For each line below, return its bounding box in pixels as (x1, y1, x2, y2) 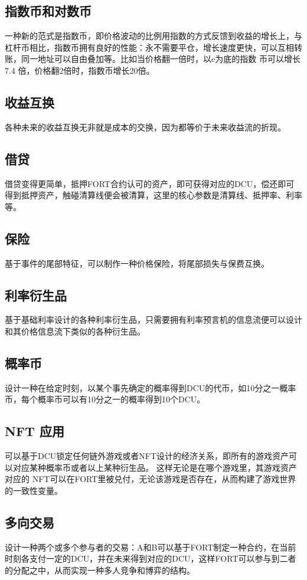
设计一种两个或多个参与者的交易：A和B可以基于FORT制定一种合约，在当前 (5, 540, 296, 553)
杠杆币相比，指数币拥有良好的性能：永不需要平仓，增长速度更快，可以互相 (5, 41, 294, 53)
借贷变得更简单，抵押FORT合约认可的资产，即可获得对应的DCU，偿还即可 (5, 177, 295, 189)
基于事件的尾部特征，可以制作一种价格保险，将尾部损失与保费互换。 (5, 257, 269, 269)
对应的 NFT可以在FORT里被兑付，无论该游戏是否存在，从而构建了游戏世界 (5, 473, 296, 485)
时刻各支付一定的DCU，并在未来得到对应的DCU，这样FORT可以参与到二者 (5, 552, 296, 565)
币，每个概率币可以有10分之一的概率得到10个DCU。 (5, 393, 205, 405)
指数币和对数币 (5, 2, 92, 20)
